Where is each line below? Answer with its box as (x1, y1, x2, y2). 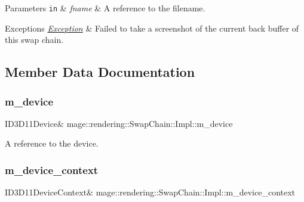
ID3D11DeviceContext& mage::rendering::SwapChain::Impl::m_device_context (5, 186, 296, 198)
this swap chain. (5, 33, 64, 46)
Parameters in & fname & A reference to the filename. (5, 2, 205, 14)
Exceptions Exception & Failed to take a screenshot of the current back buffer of (5, 21, 299, 34)
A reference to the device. (5, 137, 99, 150)
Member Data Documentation (5, 63, 195, 81)
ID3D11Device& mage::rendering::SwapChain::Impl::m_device (5, 117, 233, 129)
